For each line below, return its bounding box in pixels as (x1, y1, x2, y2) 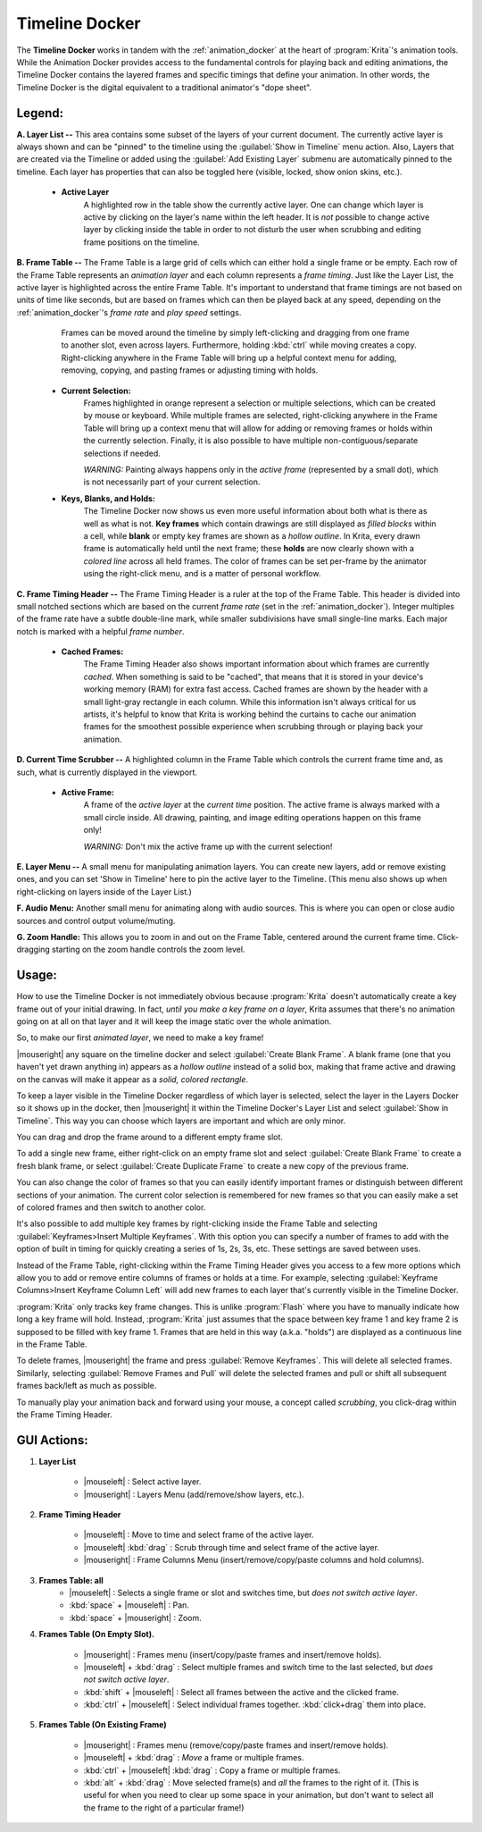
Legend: (16, 105, 64, 121)
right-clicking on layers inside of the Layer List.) (16, 886, 192, 897)
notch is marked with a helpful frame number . (16, 626, 185, 636)
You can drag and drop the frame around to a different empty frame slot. (16, 1131, 283, 1143)
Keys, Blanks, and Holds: (61, 492, 156, 504)
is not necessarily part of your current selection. (83, 476, 261, 487)
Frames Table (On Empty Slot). (38, 1629, 155, 1640)
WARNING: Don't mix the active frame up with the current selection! (83, 841, 333, 852)
